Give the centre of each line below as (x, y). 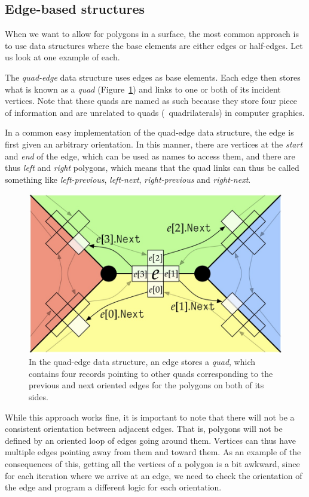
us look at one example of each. (62, 57)
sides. (39, 397)
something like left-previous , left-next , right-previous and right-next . (128, 179)
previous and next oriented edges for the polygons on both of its (146, 385)
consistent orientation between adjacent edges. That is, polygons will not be (144, 429)
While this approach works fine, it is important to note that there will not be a (150, 417)
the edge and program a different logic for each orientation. (113, 487)
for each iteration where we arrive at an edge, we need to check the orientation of (154, 475)
